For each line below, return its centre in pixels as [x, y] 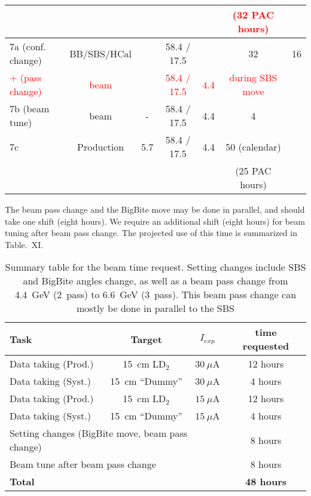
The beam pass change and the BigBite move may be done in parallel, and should [155, 209]
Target [146, 339]
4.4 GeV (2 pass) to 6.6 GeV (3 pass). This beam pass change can [155, 295]
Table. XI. [24, 244]
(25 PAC [253, 171]
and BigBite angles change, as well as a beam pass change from [155, 281]
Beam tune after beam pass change [83, 464]
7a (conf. [28, 46]
